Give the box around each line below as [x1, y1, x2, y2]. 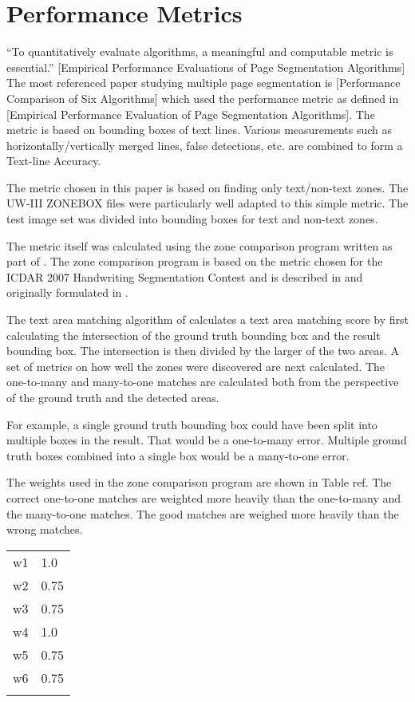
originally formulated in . [6, 284, 128, 301]
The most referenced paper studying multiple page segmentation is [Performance [6, 74, 401, 91]
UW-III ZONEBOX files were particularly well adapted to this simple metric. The [6, 195, 409, 211]
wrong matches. [6, 521, 83, 538]
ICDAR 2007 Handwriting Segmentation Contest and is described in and [6, 268, 363, 285]
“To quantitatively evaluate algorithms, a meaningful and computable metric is [6, 43, 393, 60]
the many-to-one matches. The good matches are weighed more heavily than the [6, 505, 399, 522]
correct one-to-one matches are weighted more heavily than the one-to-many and [6, 489, 401, 506]
